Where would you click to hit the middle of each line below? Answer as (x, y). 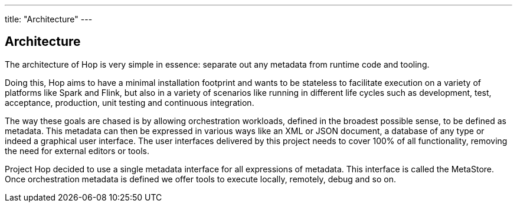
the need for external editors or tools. (77, 151)
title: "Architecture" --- (49, 19)
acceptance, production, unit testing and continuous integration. (130, 102)
